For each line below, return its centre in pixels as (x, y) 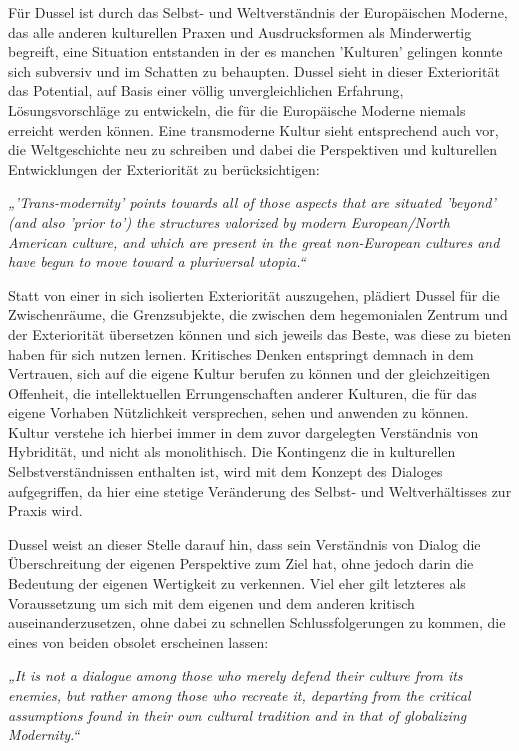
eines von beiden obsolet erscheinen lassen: (138, 641)
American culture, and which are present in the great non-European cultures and (254, 241)
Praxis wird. (45, 510)
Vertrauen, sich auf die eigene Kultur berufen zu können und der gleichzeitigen (249, 373)
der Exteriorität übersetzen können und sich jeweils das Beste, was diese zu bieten (260, 333)
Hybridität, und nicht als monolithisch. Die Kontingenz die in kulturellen (232, 451)
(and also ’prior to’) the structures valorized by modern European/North (229, 221)
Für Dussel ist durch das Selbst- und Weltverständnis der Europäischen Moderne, (258, 12)
